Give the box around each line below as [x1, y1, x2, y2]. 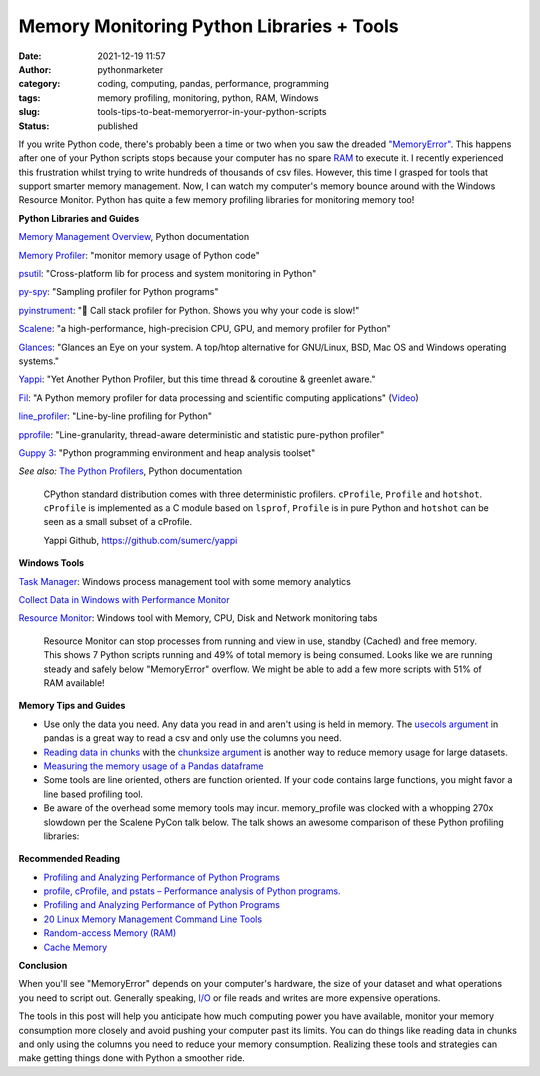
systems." [18, 355, 60, 367]
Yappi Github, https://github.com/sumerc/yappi [43, 534, 238, 546]
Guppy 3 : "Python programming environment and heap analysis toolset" [18, 446, 316, 459]
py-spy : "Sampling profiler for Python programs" [18, 286, 219, 298]
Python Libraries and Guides [18, 212, 140, 224]
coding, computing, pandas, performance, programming [97, 78, 330, 90]
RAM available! [43, 677, 105, 689]
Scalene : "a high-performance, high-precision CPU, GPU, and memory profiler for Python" [18, 323, 392, 335]
